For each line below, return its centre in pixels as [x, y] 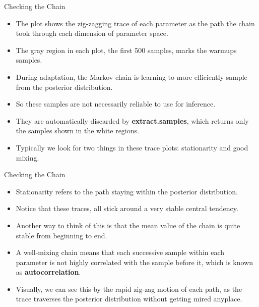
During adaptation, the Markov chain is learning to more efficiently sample [132, 76]
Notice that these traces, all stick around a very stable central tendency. [127, 208]
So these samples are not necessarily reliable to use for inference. [116, 104]
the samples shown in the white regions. [77, 131]
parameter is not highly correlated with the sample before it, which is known [134, 262]
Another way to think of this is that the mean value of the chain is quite [128, 225]
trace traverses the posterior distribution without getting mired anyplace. [129, 299]
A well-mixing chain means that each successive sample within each [120, 252]
